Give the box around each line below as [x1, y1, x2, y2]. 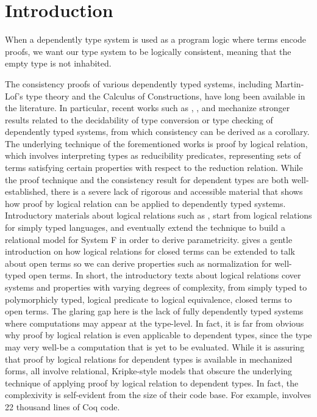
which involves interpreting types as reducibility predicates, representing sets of [5, 149, 301, 162]
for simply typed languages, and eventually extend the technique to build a [5, 221, 285, 234]
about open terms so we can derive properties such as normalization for [5, 256, 272, 269]
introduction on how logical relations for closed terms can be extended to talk [5, 245, 295, 258]
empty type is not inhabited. [5, 57, 112, 70]
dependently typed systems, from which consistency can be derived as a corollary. [5, 125, 310, 138]
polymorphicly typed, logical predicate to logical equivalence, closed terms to [5, 292, 292, 305]
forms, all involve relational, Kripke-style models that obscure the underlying [5, 364, 293, 377]
